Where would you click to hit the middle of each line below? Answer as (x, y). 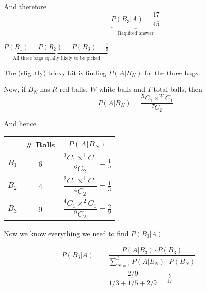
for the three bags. (172, 72)
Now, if (15, 89)
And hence (20, 123)
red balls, (74, 89)
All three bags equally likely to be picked (57, 58)
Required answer (136, 33)
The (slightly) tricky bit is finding (55, 72)
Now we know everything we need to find (66, 233)
